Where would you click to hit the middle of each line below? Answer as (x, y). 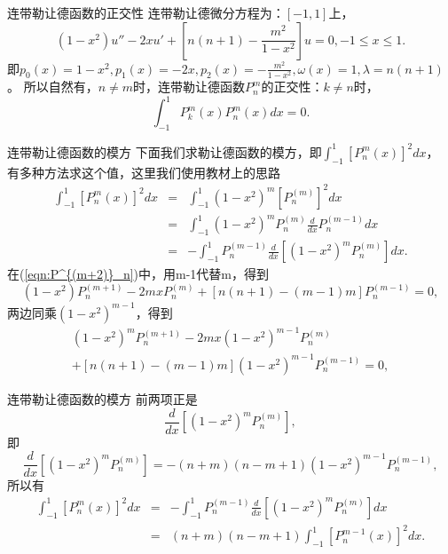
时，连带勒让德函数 (189, 87)
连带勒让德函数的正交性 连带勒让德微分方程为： (146, 12)
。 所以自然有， (53, 87)
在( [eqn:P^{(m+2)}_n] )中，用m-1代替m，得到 (138, 274)
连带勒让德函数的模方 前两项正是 (102, 399)
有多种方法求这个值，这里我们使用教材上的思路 (144, 172)
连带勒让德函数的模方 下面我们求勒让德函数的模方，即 (165, 151)
